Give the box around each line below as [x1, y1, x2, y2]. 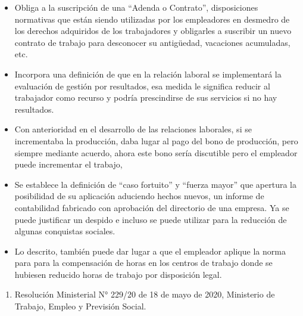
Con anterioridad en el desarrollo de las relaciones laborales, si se [14, 123, 252, 135]
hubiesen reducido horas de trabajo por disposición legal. [14, 268, 222, 280]
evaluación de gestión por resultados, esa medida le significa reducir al [14, 79, 270, 92]
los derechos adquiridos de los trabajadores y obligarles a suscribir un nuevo [14, 24, 292, 37]
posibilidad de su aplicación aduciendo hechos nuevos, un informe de [14, 190, 264, 202]
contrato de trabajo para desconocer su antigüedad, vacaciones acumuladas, [14, 36, 290, 48]
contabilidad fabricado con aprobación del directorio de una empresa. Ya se [14, 201, 289, 213]
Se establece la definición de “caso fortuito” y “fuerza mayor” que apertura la [14, 178, 297, 190]
